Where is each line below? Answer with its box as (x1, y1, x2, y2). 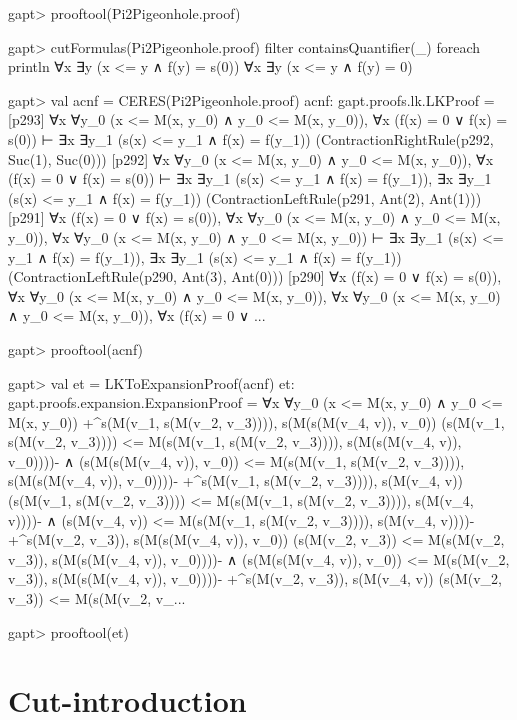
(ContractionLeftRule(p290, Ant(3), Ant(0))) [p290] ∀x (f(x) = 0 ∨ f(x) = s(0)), (8, 266, 502, 287)
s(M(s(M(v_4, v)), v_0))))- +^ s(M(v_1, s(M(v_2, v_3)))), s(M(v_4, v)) (8, 470, 464, 491)
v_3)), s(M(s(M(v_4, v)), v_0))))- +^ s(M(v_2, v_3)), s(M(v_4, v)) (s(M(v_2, (8, 568, 502, 589)
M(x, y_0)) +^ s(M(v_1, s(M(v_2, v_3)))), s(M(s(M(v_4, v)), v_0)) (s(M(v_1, (8, 411, 505, 432)
